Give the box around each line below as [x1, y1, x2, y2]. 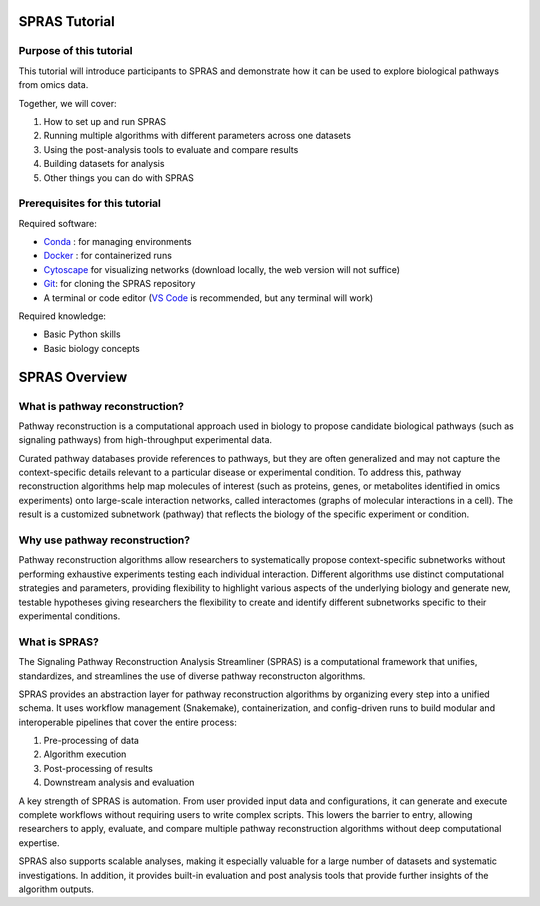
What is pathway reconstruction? [18, 399, 185, 413]
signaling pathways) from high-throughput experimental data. [18, 434, 273, 446]
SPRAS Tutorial [18, 13, 115, 30]
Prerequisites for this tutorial [18, 196, 162, 210]
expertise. [18, 836, 60, 849]
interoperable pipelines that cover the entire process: [18, 716, 237, 728]
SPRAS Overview [18, 368, 128, 385]
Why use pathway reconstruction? [18, 533, 190, 547]
